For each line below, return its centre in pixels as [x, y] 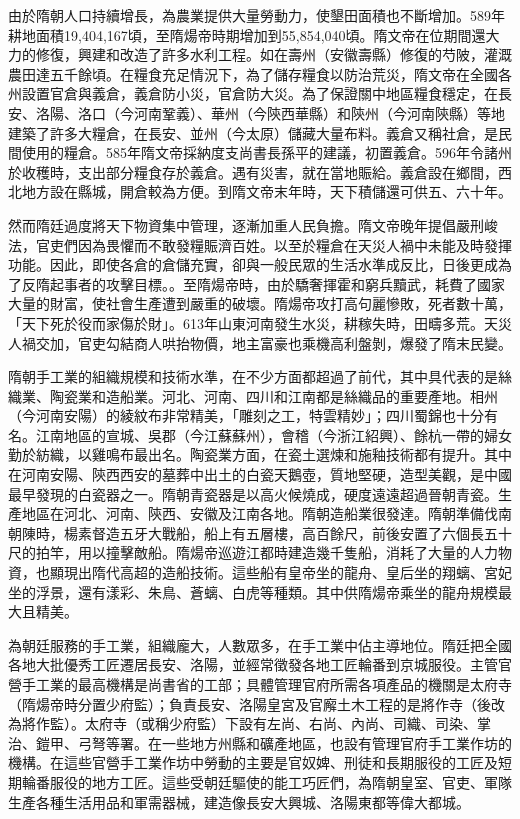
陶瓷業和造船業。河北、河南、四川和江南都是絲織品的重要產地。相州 [273, 395]
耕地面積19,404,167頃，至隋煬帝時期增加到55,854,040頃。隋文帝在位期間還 [247, 34]
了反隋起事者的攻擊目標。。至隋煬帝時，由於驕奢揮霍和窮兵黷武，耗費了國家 [256, 283]
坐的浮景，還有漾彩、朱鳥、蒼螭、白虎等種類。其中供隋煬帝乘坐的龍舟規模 [253, 591]
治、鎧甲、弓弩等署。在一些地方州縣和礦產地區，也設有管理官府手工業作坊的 [260, 742]
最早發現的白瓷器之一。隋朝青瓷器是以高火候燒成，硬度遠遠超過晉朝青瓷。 [253, 493]
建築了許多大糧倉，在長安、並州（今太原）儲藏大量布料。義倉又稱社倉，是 [253, 132]
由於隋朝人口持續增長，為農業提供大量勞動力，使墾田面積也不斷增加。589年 [256, 15]
